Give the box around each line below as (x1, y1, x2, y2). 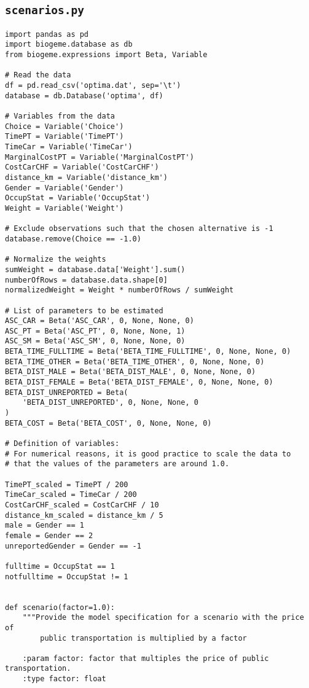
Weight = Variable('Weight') (5, 203, 124, 213)
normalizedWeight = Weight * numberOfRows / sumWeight (5, 286, 234, 295)
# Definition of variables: (5, 439, 120, 448)
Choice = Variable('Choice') (5, 122, 124, 131)
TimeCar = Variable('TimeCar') (5, 143, 133, 151)
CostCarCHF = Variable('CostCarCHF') (5, 163, 159, 172)
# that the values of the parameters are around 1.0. (5, 459, 230, 469)
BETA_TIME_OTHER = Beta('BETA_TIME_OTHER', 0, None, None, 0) (5, 357, 265, 366)
